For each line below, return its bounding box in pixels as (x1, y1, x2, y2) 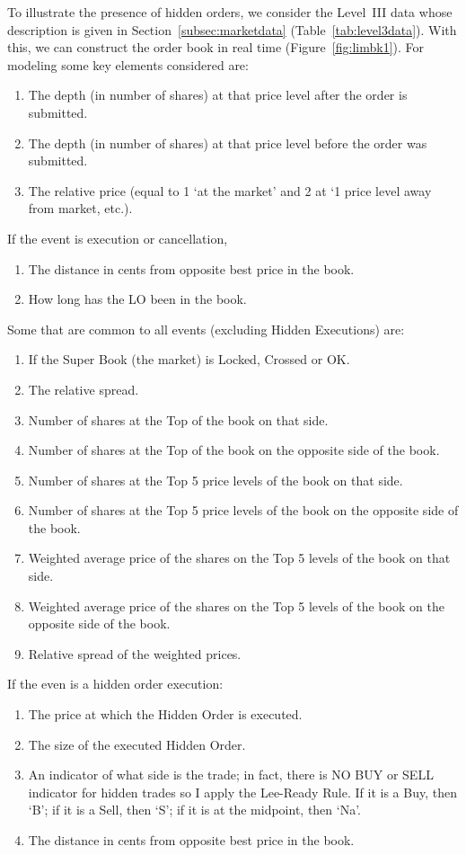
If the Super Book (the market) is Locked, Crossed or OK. (28, 350, 350, 369)
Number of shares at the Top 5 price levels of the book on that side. (28, 470, 403, 489)
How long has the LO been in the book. (28, 289, 247, 308)
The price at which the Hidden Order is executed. (28, 705, 303, 724)
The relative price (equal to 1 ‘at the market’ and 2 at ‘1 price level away (28, 181, 432, 200)
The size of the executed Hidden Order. (28, 735, 246, 753)
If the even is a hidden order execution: (7, 674, 224, 693)
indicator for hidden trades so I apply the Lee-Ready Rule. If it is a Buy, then (28, 782, 457, 801)
